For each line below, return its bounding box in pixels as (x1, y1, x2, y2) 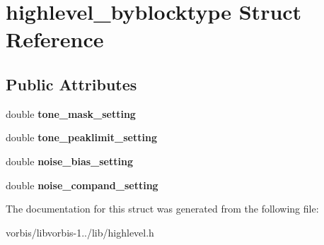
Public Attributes (6, 73, 137, 95)
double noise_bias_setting (6, 153, 133, 168)
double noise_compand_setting (6, 177, 158, 192)
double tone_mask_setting (6, 106, 136, 121)
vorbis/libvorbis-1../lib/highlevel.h (6, 225, 154, 239)
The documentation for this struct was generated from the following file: (6, 201, 319, 216)
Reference (6, 25, 104, 54)
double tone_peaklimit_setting (6, 130, 157, 145)
